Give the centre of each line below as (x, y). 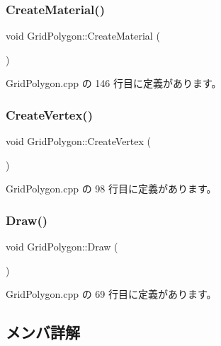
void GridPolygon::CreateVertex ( (79, 141)
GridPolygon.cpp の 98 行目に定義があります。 (111, 189)
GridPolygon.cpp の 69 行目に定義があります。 (111, 294)
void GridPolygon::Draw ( (62, 247)
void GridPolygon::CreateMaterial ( (83, 36)
